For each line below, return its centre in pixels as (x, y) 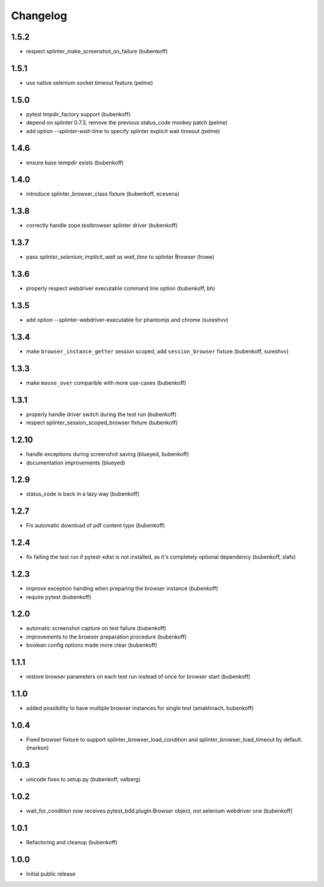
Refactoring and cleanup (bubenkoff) (72, 843)
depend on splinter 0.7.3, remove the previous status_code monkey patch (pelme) (127, 122)
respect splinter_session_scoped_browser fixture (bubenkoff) (102, 422)
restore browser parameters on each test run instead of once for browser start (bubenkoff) (138, 677)
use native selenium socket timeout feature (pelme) (89, 83)
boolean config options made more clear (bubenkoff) (91, 645)
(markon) (37, 748)
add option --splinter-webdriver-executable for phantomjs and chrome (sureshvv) (127, 320)
